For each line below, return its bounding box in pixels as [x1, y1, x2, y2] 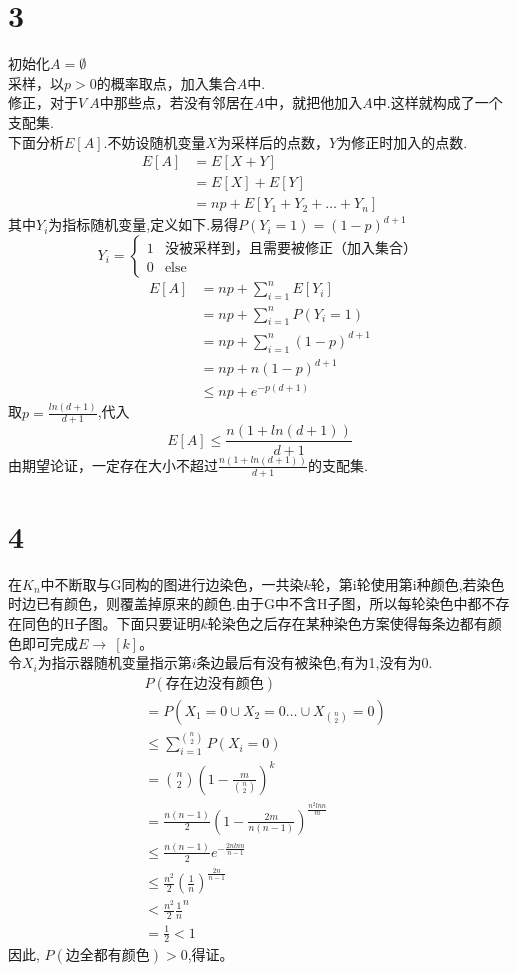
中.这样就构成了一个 [372, 92, 503, 113]
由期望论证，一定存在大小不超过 [8, 454, 218, 475]
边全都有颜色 [65, 949, 150, 964]
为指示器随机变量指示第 [37, 652, 192, 673]
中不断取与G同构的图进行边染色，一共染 [40, 573, 304, 594]
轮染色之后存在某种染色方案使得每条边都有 [207, 613, 488, 633]
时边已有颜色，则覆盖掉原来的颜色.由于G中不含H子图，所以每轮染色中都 [8, 593, 482, 614]
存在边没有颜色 [165, 676, 264, 691]
